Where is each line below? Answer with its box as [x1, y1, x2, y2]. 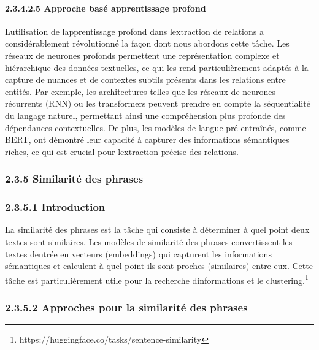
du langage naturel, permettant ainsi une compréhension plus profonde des [5, 108, 286, 121]
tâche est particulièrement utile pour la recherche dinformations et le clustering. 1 [5, 272, 309, 286]
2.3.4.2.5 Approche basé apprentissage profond [5, 1, 206, 14]
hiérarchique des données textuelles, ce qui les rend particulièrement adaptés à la [5, 61, 309, 74]
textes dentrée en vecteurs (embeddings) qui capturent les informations [5, 247, 272, 260]
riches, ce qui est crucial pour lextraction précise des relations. [5, 145, 239, 158]
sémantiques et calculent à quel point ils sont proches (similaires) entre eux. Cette [5, 259, 313, 272]
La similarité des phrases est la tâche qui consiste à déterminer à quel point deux [5, 223, 310, 236]
